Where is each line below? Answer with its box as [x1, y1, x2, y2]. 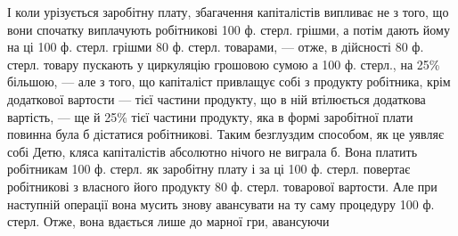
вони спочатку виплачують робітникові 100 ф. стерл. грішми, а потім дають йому [7, 20, 450, 38]
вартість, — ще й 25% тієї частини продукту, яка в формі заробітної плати [7, 107, 413, 126]
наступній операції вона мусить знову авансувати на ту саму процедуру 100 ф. [7, 194, 435, 213]
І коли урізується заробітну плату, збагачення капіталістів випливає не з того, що [7, 3, 449, 20]
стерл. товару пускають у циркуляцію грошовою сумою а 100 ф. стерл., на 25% [7, 54, 440, 73]
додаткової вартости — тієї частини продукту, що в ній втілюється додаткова [7, 89, 426, 108]
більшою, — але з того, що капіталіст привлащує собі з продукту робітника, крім [7, 72, 451, 91]
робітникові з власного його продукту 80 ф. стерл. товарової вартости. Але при [7, 176, 438, 195]
